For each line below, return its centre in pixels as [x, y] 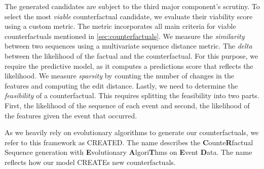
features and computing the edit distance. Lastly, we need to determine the [121, 85]
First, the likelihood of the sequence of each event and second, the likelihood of [127, 105]
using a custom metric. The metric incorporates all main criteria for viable [120, 26]
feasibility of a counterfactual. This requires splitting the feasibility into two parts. [132, 95]
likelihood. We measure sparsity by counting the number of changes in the [119, 76]
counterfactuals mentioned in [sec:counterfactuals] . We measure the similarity [125, 36]
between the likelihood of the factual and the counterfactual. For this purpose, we [131, 55]
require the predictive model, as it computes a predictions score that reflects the [129, 66]
